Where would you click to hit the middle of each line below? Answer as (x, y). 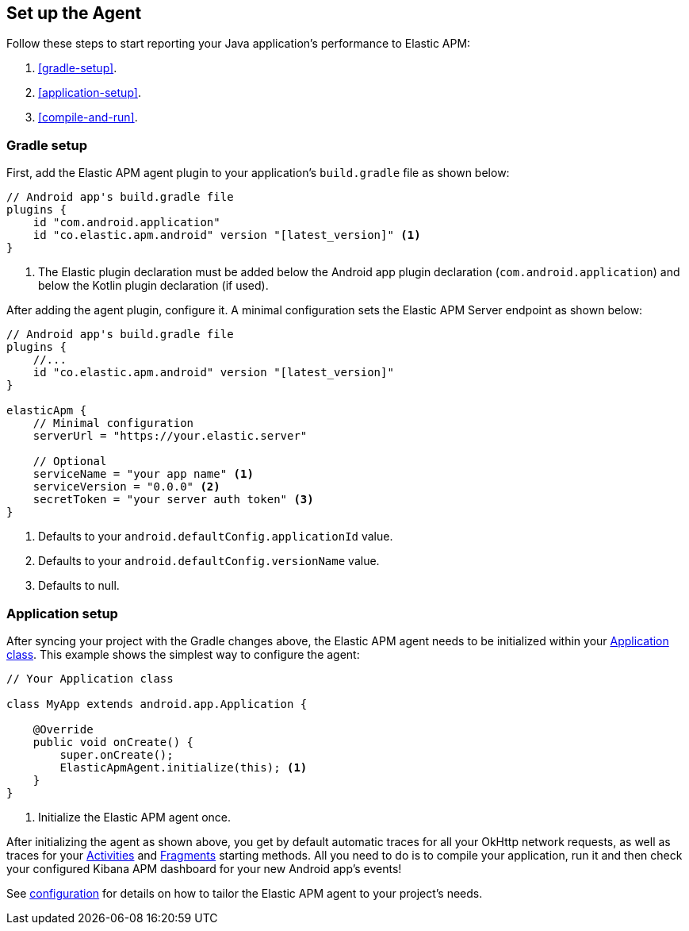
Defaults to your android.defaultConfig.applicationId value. (216, 537)
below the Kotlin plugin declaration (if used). (153, 286)
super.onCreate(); (117, 754)
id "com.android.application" (126, 223)
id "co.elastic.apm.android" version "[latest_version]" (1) (227, 235)
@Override (63, 729)
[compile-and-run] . (88, 117)
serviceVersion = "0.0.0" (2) (126, 487)
